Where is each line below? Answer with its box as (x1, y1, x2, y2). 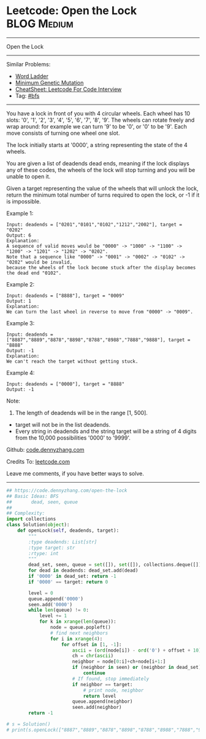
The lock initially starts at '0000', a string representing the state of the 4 (6, 141, 188, 148)
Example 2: (6, 280, 35, 288)
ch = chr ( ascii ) (72, 653, 114, 659)
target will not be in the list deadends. (15, 421, 111, 428)
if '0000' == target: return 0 (28, 579, 109, 585)
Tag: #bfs (15, 92, 40, 99)
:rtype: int (28, 550, 59, 556)
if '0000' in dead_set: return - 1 (28, 573, 116, 580)
